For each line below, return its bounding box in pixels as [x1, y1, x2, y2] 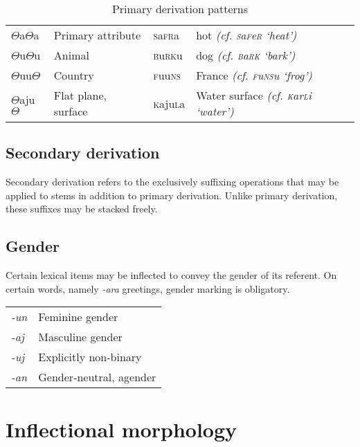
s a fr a [153, 27, 179, 43]
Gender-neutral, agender [38, 369, 156, 385]
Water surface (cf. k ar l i [196, 87, 312, 103]
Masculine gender [38, 329, 123, 345]
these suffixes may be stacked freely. [6, 201, 158, 216]
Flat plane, [53, 87, 107, 103]
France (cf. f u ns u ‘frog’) [196, 67, 312, 83]
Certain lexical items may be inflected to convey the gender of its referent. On [6, 268, 337, 282]
